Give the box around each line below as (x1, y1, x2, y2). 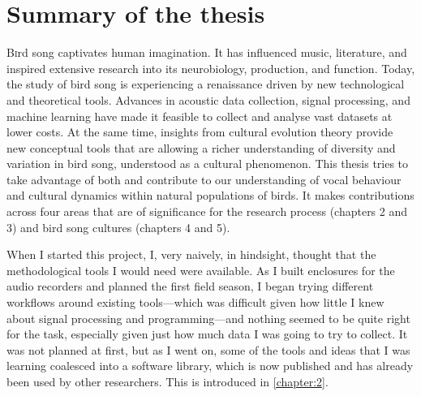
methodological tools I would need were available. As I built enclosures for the (6, 261, 395, 278)
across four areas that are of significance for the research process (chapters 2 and (6, 203, 408, 220)
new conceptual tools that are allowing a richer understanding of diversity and (6, 139, 396, 156)
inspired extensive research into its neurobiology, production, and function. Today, (6, 59, 415, 76)
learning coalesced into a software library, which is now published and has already (6, 357, 414, 374)
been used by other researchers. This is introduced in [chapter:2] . (6, 373, 329, 390)
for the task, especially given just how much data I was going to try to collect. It (6, 325, 408, 342)
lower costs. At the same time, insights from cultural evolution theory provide (6, 123, 393, 140)
